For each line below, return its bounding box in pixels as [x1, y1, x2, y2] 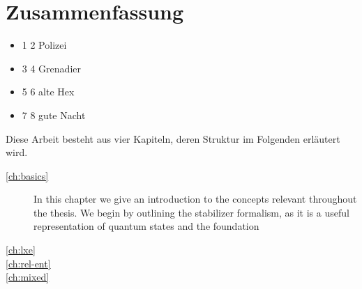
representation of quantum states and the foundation [33, 219, 259, 233]
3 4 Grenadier [22, 61, 81, 75]
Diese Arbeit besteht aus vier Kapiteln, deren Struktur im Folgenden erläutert [6, 131, 340, 146]
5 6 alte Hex [22, 84, 75, 99]
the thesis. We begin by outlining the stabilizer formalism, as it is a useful [33, 205, 349, 219]
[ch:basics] [6, 168, 49, 182]
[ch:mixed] [6, 270, 50, 284]
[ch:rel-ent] [6, 256, 51, 270]
